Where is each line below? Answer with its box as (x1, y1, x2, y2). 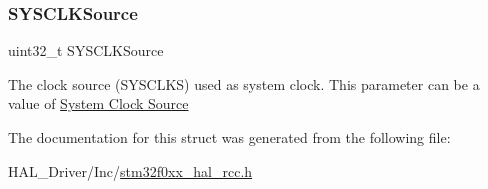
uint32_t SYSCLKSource (8, 40, 164, 61)
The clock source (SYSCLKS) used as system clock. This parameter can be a (8, 73, 480, 94)
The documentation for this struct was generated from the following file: (8, 127, 451, 147)
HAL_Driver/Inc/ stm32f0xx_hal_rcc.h (8, 160, 253, 181)
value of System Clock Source (8, 93, 189, 114)
